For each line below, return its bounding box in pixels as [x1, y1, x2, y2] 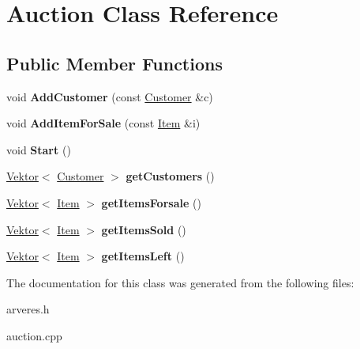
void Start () [6, 141, 71, 157]
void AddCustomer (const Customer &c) [6, 88, 213, 104]
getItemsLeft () [101, 248, 185, 264]
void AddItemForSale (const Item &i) [6, 115, 201, 131]
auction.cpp [6, 327, 62, 343]
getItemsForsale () [101, 194, 201, 211]
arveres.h [6, 301, 50, 317]
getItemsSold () [101, 221, 186, 237]
